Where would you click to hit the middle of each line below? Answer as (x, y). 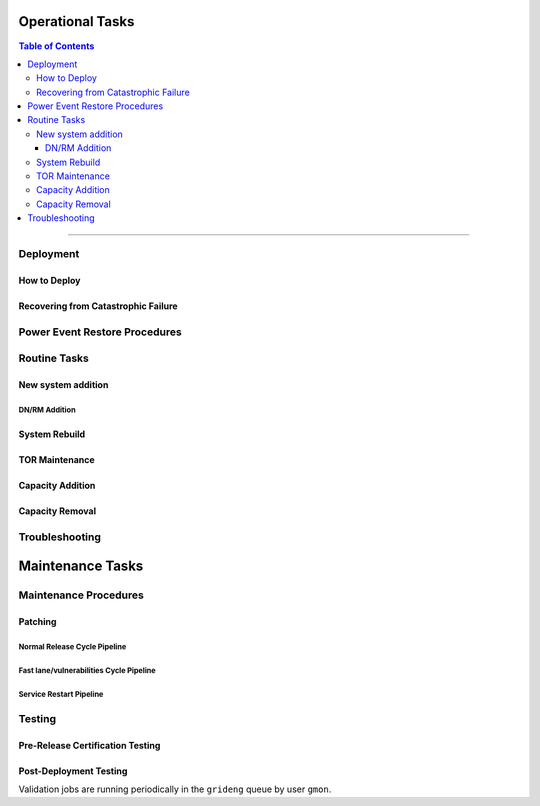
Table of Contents (56, 46)
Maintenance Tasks (81, 566)
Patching (37, 622)
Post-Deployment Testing (73, 771)
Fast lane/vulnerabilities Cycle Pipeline (87, 670)
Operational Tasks (76, 21)
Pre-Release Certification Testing (89, 745)
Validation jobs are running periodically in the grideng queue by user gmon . (175, 789)
